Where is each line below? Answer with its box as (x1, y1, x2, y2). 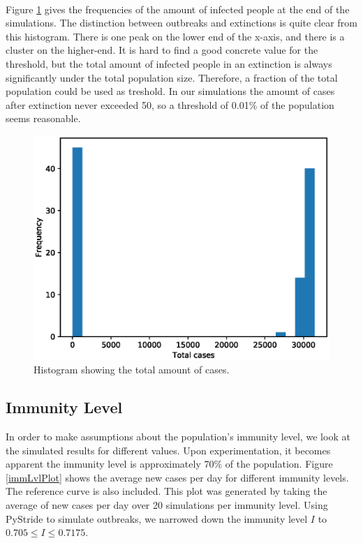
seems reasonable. (6, 111, 81, 126)
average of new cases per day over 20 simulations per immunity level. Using (6, 498, 328, 512)
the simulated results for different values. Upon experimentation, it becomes (6, 442, 331, 457)
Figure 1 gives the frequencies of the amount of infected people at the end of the (6, 1, 350, 16)
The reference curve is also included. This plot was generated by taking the (6, 484, 327, 498)
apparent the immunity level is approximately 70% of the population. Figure (6, 456, 333, 471)
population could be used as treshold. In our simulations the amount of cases (6, 84, 335, 98)
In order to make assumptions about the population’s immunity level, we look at (6, 429, 350, 444)
